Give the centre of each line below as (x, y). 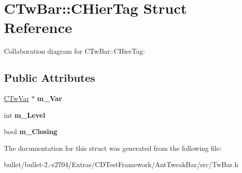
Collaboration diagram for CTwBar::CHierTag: (75, 51)
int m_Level (25, 115)
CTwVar (16, 98)
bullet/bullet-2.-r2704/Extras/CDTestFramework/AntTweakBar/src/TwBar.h (121, 164)
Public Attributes (50, 78)
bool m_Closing (31, 131)
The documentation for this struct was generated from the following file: (113, 148)
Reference (38, 27)
